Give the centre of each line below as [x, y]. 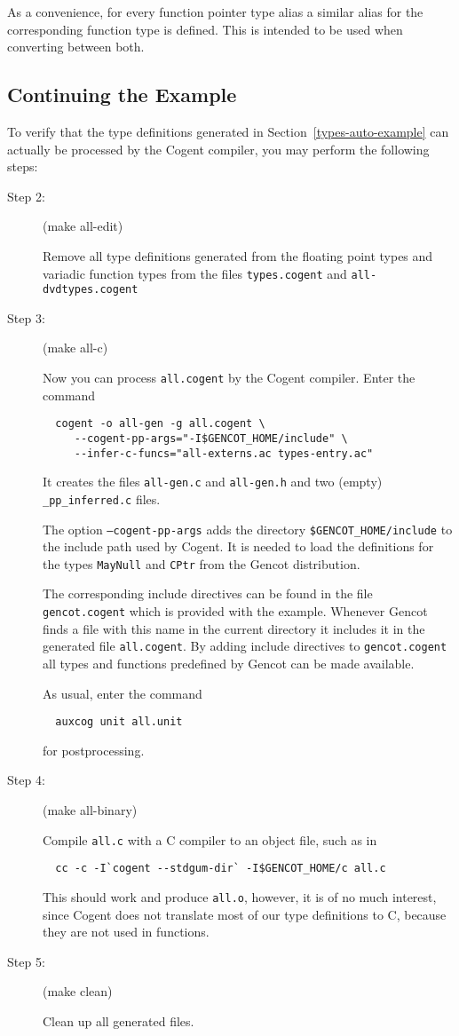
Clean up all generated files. [119, 1020]
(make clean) [78, 991]
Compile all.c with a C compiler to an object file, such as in [210, 839]
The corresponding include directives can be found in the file [208, 593]
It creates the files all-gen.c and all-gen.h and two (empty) [213, 482]
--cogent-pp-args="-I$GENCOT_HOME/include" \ [211, 438]
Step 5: [26, 961]
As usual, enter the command [123, 693]
